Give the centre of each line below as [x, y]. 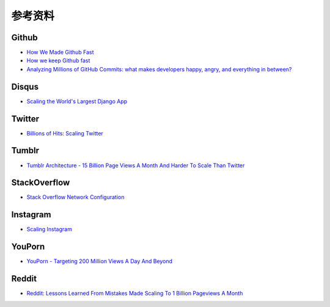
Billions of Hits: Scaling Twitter [65, 133]
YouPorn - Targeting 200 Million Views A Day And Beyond [100, 261]
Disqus [25, 86]
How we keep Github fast [58, 60]
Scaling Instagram [50, 229]
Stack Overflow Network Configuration [75, 197]
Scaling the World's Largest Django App [77, 101]
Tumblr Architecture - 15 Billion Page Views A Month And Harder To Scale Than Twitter [136, 165]
